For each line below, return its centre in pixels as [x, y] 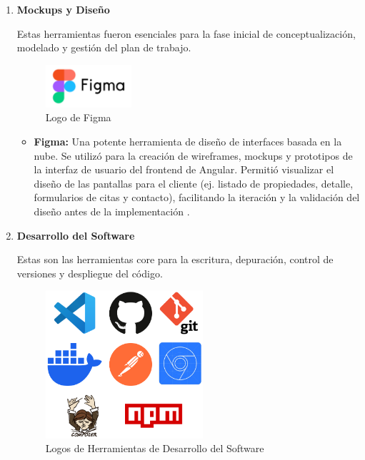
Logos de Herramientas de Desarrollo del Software [155, 448]
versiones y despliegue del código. [90, 273]
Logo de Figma [78, 117]
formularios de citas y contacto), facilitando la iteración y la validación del [197, 197]
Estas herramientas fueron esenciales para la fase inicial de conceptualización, [186, 33]
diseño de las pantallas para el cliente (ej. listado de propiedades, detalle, [194, 183]
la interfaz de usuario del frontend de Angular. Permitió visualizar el [184, 169]
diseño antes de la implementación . [112, 211]
